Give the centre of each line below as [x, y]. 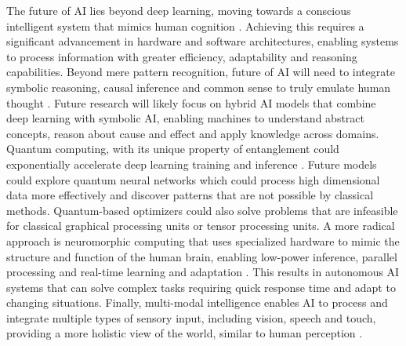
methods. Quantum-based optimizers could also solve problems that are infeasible [202, 210]
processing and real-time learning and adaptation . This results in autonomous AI [203, 272]
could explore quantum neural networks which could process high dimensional [193, 179]
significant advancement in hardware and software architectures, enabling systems [203, 41]
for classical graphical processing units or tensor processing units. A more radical [201, 226]
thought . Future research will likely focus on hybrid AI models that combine [191, 102]
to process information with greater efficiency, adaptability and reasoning [182, 56]
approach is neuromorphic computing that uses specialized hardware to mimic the [203, 240]
